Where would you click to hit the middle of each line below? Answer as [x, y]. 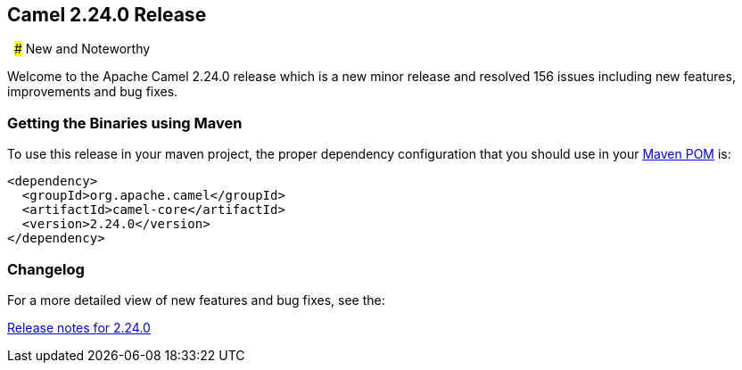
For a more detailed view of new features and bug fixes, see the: [196, 300]
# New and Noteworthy [82, 49]
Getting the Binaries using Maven [125, 123]
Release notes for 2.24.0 [79, 327]
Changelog [46, 269]
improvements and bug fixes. [93, 92]
